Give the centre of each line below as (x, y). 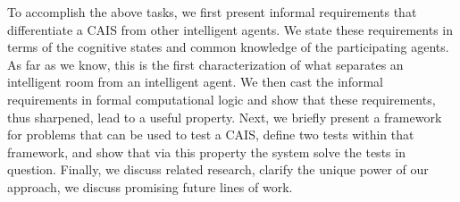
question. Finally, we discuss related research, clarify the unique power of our (218, 169)
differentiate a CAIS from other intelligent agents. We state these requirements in (230, 29)
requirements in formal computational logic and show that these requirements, (222, 99)
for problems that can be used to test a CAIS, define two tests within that (211, 135)
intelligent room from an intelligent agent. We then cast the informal (195, 82)
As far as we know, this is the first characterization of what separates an (205, 64)
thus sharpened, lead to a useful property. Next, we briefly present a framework (225, 117)
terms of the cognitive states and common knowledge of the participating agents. (228, 47)
